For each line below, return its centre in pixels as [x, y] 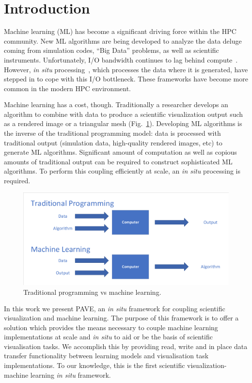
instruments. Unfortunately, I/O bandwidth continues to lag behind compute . [121, 59]
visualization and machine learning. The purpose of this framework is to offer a [121, 318]
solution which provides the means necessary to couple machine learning [111, 327]
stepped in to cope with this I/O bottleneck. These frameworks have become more [126, 79]
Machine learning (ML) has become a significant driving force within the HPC [120, 31]
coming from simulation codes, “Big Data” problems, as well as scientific [111, 50]
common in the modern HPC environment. [67, 88]
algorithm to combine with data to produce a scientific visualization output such [124, 114]
